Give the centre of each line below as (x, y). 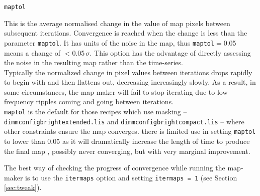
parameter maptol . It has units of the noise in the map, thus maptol (109, 42)
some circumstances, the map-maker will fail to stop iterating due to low (116, 91)
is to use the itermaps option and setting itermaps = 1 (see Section (131, 177)
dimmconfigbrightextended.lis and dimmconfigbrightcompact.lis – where (124, 121)
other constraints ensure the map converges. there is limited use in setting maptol (130, 131)
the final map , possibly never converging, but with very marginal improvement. (127, 151)
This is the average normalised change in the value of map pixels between (117, 23)
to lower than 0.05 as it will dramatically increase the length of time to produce (127, 141)
